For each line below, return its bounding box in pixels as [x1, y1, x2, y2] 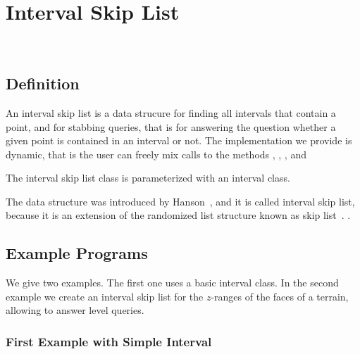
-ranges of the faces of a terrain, [211, 289, 349, 303]
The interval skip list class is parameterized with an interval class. [6, 170, 290, 185]
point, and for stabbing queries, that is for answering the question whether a [6, 119, 336, 134]
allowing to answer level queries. [6, 303, 144, 317]
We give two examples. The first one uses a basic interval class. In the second [6, 275, 339, 290]
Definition [6, 72, 80, 94]
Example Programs [6, 242, 148, 264]
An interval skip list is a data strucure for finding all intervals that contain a [6, 105, 336, 120]
